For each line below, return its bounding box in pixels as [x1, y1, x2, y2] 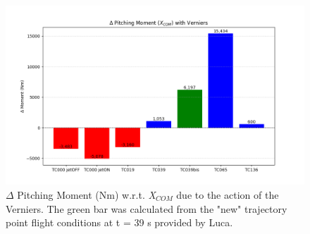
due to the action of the [176, 187, 279, 202]
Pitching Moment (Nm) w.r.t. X [17, 187, 156, 202]
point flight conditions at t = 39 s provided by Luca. [6, 215, 233, 230]
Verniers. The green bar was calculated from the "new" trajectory [6, 201, 287, 216]
